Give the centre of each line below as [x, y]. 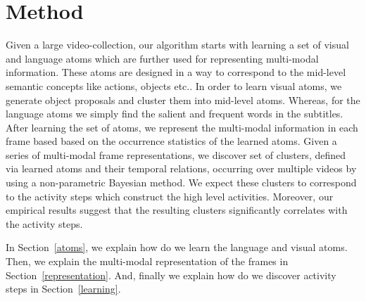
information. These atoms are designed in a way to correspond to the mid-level [176, 72]
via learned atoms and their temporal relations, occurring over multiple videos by [181, 168]
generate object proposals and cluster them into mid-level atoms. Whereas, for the [183, 100]
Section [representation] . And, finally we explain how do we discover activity [171, 275]
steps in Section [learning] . [63, 289]
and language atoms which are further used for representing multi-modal [162, 58]
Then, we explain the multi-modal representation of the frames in [147, 261]
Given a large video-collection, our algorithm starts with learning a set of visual [177, 45]
